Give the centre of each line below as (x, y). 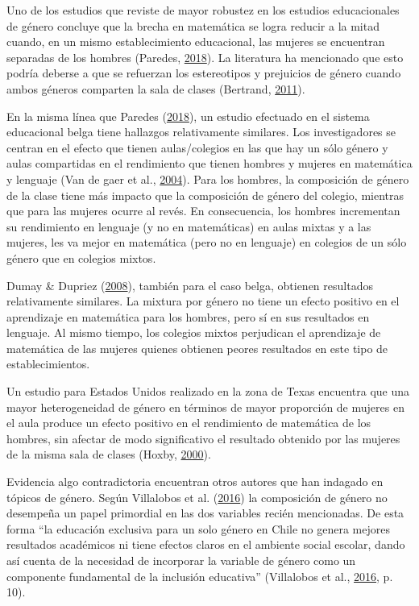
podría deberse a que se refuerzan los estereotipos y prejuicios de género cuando (204, 73)
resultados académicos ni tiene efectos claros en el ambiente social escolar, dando (206, 544)
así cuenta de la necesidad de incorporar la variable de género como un (181, 560)
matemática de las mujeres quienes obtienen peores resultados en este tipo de (197, 348)
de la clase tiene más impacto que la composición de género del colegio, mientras (205, 195)
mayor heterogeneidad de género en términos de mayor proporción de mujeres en (205, 407)
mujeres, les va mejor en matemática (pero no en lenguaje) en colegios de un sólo (207, 242)
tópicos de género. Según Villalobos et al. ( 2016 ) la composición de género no (197, 497)
